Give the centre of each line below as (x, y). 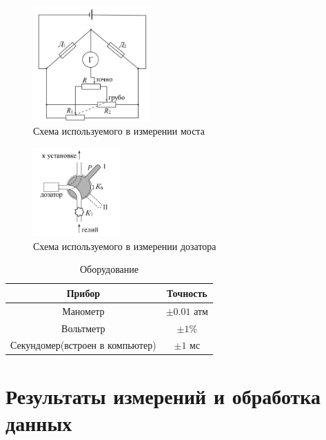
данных (39, 422)
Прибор (83, 293)
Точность (187, 293)
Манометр (83, 310)
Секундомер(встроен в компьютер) (83, 345)
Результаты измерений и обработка (163, 395)
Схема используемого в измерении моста (119, 131)
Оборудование (109, 269)
